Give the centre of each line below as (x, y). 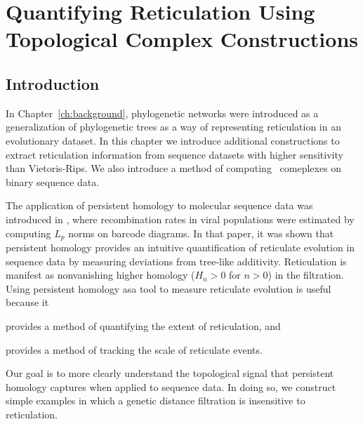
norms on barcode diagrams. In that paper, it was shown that (201, 233)
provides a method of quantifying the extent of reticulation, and (143, 325)
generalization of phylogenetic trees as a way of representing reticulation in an (173, 127)
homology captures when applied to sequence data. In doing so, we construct (171, 386)
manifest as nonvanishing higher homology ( (100, 275)
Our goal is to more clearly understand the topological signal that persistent (170, 373)
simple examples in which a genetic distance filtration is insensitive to (156, 400)
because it (27, 302)
